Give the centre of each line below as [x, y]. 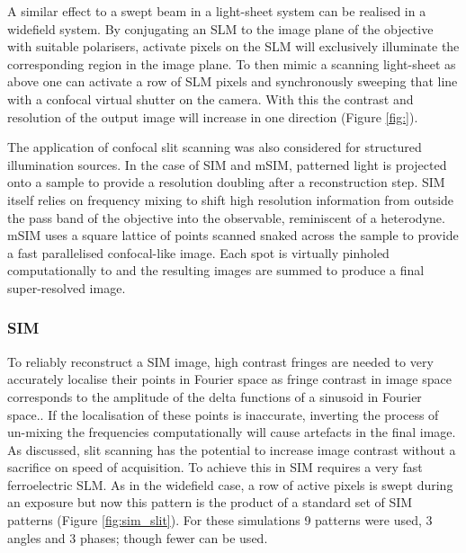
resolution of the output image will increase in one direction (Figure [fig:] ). [213, 116]
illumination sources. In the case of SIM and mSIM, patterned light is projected [227, 164]
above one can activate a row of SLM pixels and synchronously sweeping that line [233, 81]
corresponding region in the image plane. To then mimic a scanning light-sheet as [232, 63]
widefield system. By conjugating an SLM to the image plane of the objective [220, 28]
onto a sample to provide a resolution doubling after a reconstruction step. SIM [226, 182]
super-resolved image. [67, 287]
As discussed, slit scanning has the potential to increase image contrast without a [232, 449]
